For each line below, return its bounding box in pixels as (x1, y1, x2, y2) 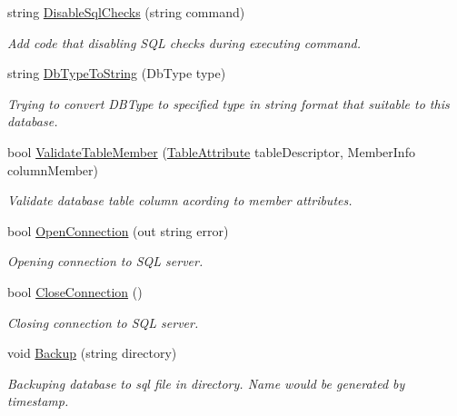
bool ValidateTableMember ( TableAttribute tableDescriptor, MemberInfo (7, 142, 415, 161)
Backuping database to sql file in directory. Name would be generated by (7, 373, 405, 392)
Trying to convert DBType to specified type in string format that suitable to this (7, 94, 450, 113)
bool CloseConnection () (7, 282, 143, 301)
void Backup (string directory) (7, 343, 177, 362)
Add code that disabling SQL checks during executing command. (7, 33, 362, 52)
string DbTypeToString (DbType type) (7, 64, 226, 83)
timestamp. (7, 391, 69, 411)
